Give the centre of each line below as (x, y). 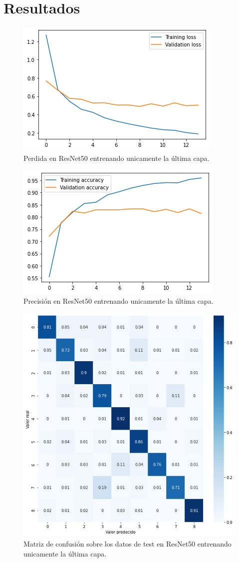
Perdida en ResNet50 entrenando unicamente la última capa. (117, 158)
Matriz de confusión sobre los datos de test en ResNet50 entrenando (127, 543)
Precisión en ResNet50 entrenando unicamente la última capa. (119, 300)
